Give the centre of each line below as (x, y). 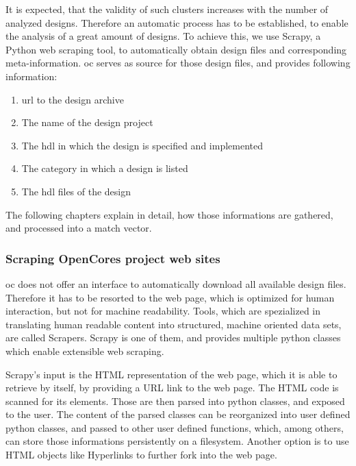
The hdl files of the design (76, 191)
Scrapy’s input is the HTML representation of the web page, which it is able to (171, 374)
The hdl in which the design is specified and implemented (142, 145)
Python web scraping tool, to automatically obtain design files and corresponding (176, 49)
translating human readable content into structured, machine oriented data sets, (174, 324)
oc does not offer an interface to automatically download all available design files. (176, 283)
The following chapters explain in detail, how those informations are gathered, (169, 214)
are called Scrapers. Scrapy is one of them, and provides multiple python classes (173, 338)
